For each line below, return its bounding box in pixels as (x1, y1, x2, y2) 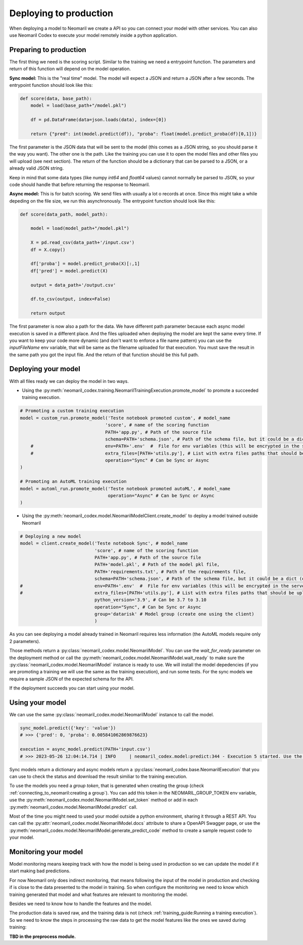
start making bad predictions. (9, 868, 71, 874)
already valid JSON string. (9, 165, 64, 171)
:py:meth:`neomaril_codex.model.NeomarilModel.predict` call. (9, 804, 138, 810)
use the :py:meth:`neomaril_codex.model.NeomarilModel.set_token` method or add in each (9, 797, 198, 803)
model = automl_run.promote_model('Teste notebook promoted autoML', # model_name (20, 485, 231, 491)
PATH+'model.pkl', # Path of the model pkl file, (94, 562, 220, 568)
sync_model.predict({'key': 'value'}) (20, 725, 116, 731)
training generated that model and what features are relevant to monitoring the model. (9, 891, 188, 898)
